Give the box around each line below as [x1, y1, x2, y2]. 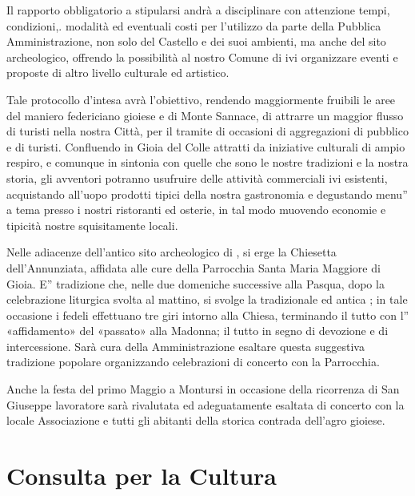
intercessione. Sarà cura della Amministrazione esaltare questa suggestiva [6, 337, 365, 354]
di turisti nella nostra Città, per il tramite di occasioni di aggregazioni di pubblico [6, 123, 409, 139]
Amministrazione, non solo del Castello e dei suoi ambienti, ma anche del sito [6, 33, 386, 50]
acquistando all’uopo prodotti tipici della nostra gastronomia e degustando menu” [6, 185, 408, 202]
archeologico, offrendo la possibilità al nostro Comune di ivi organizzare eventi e [6, 48, 398, 65]
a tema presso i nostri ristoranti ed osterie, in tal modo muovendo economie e [6, 201, 386, 218]
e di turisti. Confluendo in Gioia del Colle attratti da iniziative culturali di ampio [6, 138, 405, 155]
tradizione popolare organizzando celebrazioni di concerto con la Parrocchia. [6, 353, 380, 370]
